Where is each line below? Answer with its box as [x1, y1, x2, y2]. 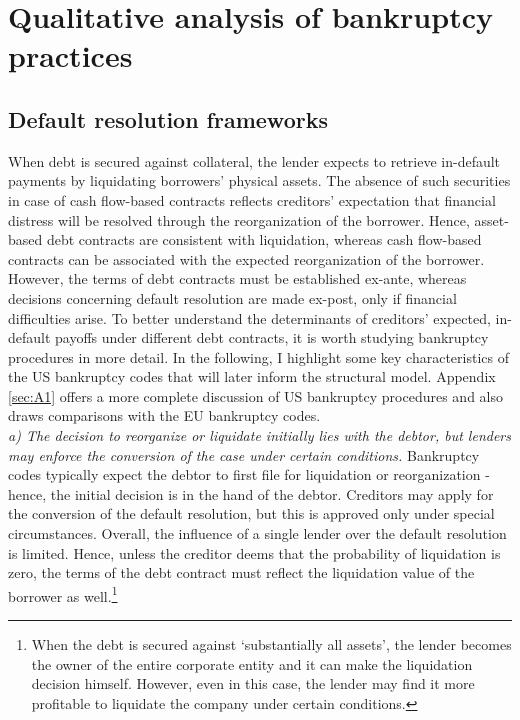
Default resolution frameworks [8, 103, 328, 134]
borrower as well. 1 [8, 582, 118, 606]
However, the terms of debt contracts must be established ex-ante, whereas [8, 268, 467, 289]
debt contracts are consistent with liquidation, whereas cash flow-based [46, 229, 482, 250]
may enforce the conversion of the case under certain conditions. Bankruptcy [8, 444, 480, 465]
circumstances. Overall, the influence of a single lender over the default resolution [8, 523, 507, 544]
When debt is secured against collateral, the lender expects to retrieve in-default [8, 150, 501, 171]
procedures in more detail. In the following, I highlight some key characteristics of [8, 346, 509, 367]
